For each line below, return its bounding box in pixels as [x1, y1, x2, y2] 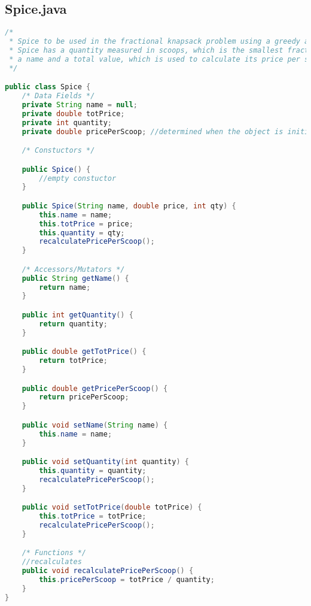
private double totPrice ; [22, 109, 125, 118]
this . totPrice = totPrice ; [39, 512, 147, 521]
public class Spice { [5, 83, 91, 92]
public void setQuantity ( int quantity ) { [22, 457, 189, 466]
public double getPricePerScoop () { [22, 384, 168, 393]
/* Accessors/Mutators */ [22, 265, 125, 274]
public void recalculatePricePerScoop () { [22, 566, 194, 575]
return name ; [39, 283, 91, 292]
